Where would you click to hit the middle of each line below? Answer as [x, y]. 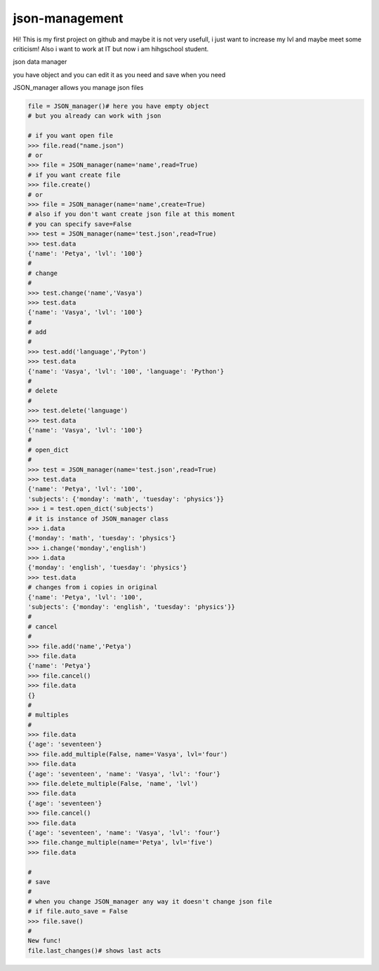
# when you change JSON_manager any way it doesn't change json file [150, 901]
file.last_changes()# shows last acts [94, 950]
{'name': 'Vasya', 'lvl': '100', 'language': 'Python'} [126, 371]
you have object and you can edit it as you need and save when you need [119, 74]
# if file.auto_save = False [78, 911]
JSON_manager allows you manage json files [78, 88]
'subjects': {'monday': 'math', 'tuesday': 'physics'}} [126, 499]
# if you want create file [74, 175]
